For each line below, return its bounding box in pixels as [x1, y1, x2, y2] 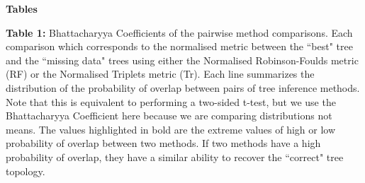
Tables [6, 1, 38, 16]
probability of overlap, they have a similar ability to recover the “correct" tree [6, 149, 344, 164]
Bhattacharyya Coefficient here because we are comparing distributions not [6, 108, 332, 123]
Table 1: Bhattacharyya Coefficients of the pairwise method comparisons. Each [6, 25, 353, 40]
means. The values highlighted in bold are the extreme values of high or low [6, 122, 336, 136]
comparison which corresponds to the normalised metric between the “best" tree [6, 39, 353, 54]
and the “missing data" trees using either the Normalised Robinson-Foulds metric [6, 52, 359, 67]
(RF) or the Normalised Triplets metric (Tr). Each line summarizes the [6, 66, 315, 81]
